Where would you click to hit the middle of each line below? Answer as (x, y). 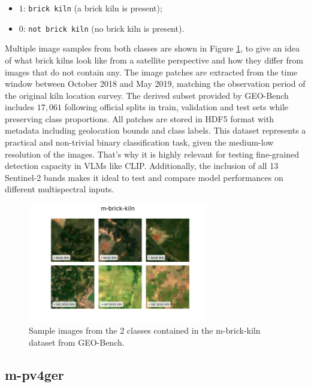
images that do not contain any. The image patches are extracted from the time (151, 72)
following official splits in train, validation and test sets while (176, 107)
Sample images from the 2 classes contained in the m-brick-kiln (145, 330)
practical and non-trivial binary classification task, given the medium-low (139, 142)
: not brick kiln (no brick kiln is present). (104, 28)
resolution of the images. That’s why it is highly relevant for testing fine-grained (152, 154)
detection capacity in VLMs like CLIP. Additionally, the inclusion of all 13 (142, 166)
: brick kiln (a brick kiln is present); (93, 8)
